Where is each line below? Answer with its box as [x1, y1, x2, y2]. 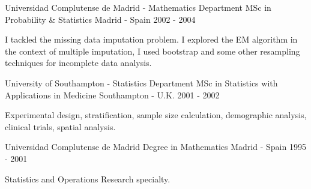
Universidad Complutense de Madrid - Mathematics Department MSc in [5, 1, 271, 13]
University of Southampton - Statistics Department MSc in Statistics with [5, 76, 278, 89]
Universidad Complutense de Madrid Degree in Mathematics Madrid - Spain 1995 [5, 140, 306, 153]
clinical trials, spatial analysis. [5, 120, 116, 133]
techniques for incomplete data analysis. [5, 56, 152, 69]
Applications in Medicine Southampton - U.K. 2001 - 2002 [5, 88, 220, 101]
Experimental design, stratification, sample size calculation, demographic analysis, [5, 109, 307, 121]
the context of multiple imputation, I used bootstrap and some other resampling [5, 44, 300, 57]
